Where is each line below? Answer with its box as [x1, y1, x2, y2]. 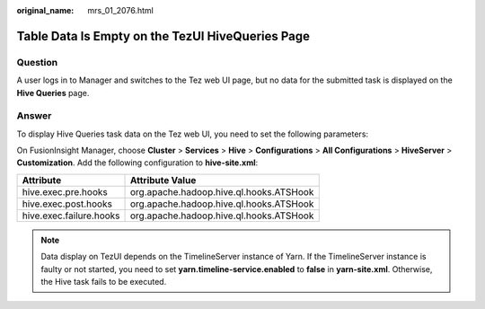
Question [16, 56, 58, 68]
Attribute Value [130, 173, 197, 186]
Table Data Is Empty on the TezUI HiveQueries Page [16, 28, 310, 44]
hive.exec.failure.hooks [22, 209, 120, 222]
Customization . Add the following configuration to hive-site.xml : [16, 157, 259, 168]
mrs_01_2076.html [87, 5, 154, 15]
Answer [16, 110, 52, 122]
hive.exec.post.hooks [22, 198, 112, 210]
